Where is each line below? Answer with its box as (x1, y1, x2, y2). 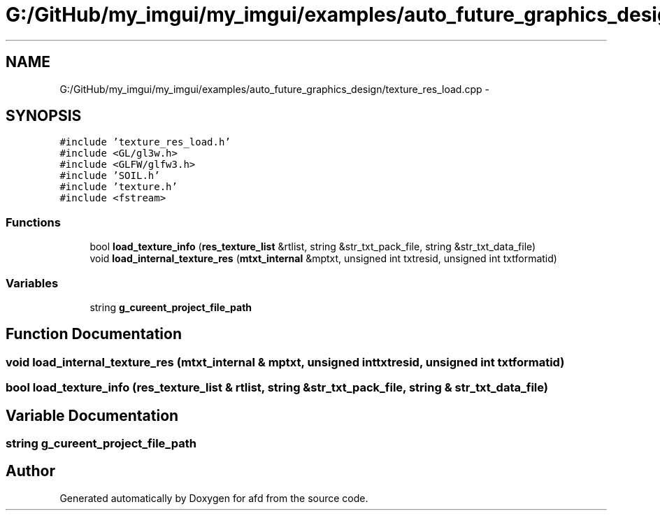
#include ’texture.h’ (59, 181, 178, 193)
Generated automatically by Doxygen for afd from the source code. (59, 492, 368, 504)
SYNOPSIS (6, 107, 82, 125)
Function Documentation (6, 325, 182, 343)
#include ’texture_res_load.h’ (59, 136, 231, 148)
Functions (6, 215, 61, 229)
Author (6, 462, 55, 480)
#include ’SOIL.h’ (59, 170, 160, 182)
